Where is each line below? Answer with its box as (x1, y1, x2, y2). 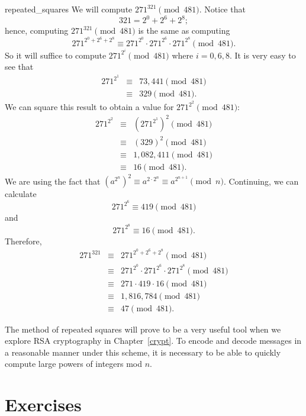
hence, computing (5, 24, 69, 37)
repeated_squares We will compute (5, 3, 133, 15)
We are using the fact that (5, 175, 101, 187)
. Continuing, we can (223, 175, 299, 187)
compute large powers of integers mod (5, 357, 143, 370)
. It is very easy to (229, 49, 296, 61)
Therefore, (5, 234, 42, 247)
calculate (5, 188, 37, 200)
